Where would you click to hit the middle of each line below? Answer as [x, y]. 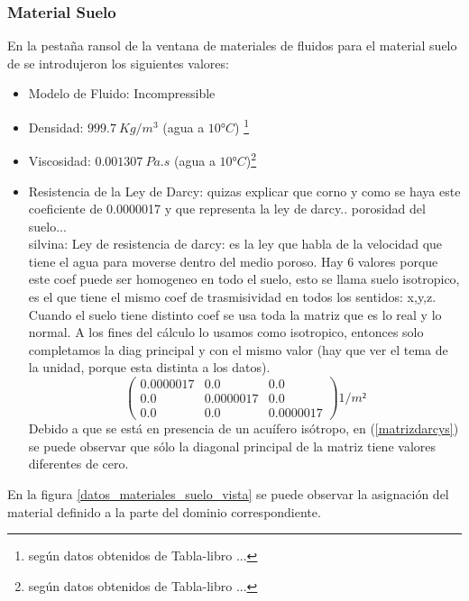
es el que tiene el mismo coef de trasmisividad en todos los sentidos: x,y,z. [232, 297]
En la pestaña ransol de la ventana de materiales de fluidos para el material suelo [232, 46]
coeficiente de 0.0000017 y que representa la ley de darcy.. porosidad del [227, 209]
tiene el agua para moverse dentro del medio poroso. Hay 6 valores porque [233, 261]
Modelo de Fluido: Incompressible [122, 93]
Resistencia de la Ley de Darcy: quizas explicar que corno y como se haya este [244, 191]
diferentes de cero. [78, 464]
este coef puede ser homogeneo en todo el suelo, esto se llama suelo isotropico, [244, 279]
